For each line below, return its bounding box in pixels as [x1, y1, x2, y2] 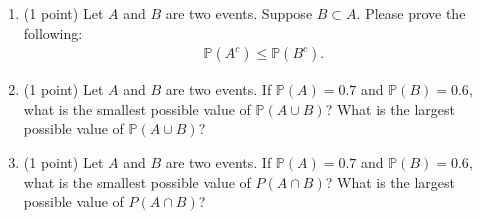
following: [23, 22, 83, 43]
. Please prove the [356, 3, 466, 23]
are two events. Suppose [165, 3, 313, 23]
